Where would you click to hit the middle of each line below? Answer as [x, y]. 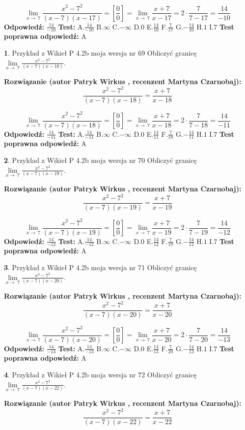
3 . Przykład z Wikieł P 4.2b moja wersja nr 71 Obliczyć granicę [100, 267]
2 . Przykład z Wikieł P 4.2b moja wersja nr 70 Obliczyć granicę [100, 160]
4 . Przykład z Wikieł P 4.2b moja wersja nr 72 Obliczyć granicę [100, 375]
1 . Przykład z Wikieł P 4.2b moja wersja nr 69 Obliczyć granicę [100, 52]
